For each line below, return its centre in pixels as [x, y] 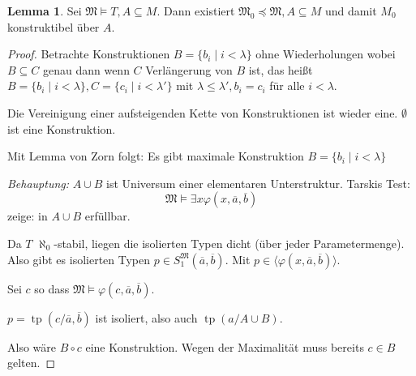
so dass [52, 288]
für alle [287, 85]
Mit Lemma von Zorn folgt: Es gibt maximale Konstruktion [156, 156]
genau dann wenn [86, 69]
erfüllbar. [107, 216]
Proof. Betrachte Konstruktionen [89, 54]
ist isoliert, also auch [146, 317]
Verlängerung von [189, 69]
